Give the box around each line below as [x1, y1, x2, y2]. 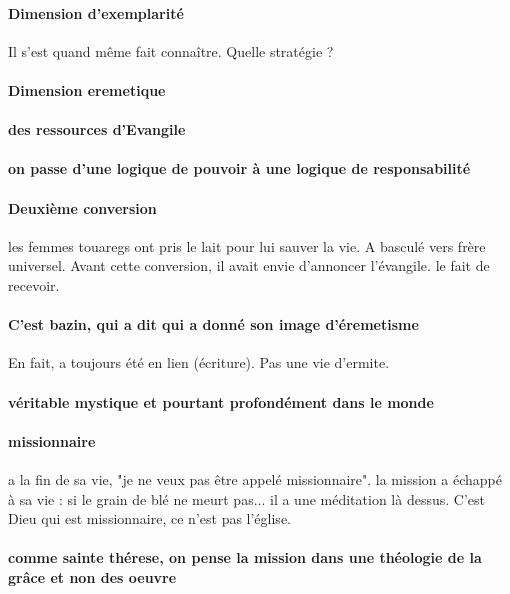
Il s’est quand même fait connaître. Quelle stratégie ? [8, 40, 334, 61]
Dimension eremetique [8, 79, 166, 100]
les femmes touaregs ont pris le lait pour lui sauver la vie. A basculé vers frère [8, 235, 486, 256]
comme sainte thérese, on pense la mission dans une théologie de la [8, 547, 482, 568]
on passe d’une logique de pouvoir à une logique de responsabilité [8, 158, 471, 179]
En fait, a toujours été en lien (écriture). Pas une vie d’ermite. [8, 352, 390, 373]
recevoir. [8, 274, 60, 295]
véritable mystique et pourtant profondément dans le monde [8, 391, 434, 412]
